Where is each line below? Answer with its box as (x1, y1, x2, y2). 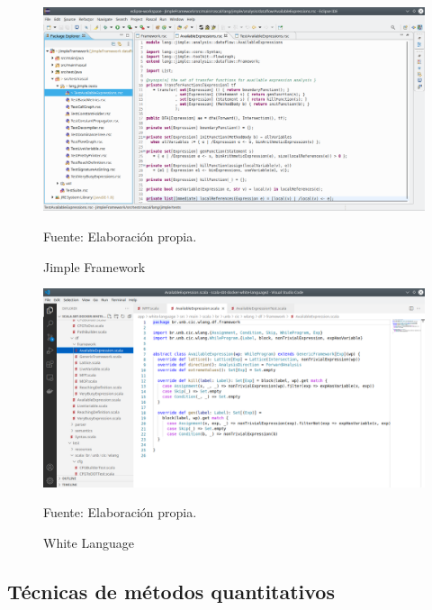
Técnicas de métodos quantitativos (7, 577, 335, 605)
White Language (43, 533, 134, 551)
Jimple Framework (43, 257, 146, 276)
